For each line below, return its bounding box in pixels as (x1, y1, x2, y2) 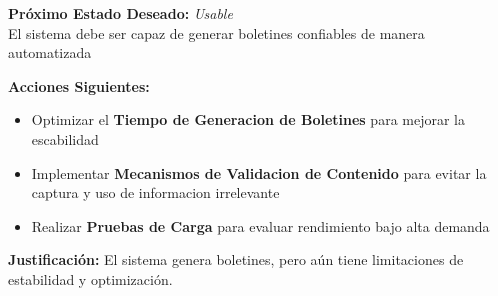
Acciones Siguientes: (8, 75, 150, 96)
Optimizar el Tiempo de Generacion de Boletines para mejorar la (31, 109, 465, 130)
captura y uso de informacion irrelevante (31, 182, 280, 203)
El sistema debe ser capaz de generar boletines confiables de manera (8, 22, 425, 43)
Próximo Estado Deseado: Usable (8, 3, 233, 23)
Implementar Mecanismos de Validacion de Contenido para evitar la (31, 162, 487, 183)
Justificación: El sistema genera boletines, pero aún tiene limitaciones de (8, 249, 464, 270)
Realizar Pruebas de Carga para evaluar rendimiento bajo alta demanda (31, 215, 490, 236)
